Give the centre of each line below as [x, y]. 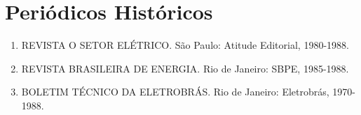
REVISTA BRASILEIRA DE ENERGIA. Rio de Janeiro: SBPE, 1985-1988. [185, 68]
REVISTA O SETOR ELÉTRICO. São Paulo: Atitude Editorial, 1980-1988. [185, 45]
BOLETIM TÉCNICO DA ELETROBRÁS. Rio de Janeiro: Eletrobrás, [175, 92]
